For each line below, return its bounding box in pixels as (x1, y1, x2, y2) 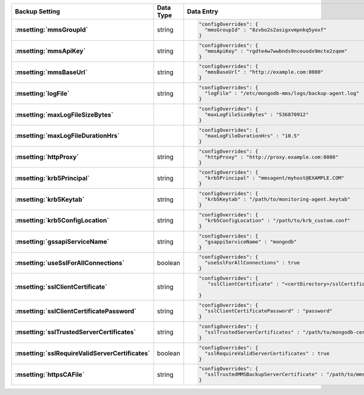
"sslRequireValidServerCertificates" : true (204, 350, 330, 357)
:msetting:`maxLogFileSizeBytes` (15, 110, 113, 118)
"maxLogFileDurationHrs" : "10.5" (204, 132, 300, 139)
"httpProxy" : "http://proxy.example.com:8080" (204, 154, 339, 160)
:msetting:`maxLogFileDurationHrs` (15, 131, 120, 140)
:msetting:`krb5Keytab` (15, 195, 85, 204)
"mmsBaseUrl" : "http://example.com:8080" (204, 69, 324, 75)
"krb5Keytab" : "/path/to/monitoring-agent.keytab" (204, 196, 351, 203)
